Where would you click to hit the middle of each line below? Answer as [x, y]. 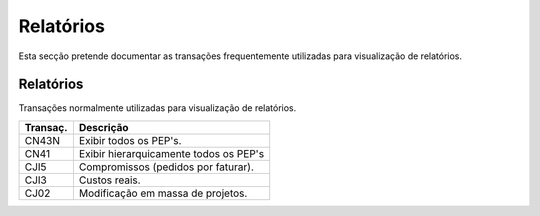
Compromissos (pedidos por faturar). [166, 167]
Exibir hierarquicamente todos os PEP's [171, 153]
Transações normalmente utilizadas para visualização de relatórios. [157, 108]
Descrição [103, 127]
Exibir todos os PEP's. [130, 140]
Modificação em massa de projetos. [163, 193]
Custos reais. [109, 180]
